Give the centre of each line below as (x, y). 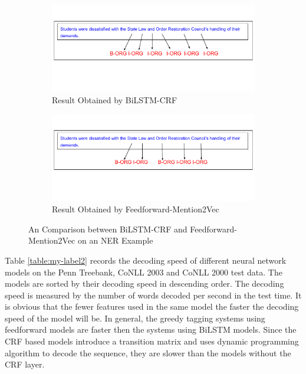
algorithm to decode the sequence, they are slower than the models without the (148, 352)
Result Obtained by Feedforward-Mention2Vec (136, 209)
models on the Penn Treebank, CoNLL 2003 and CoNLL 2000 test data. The (144, 272)
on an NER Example (115, 240)
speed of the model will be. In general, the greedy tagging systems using (135, 318)
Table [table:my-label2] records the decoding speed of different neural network (146, 260)
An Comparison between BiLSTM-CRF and (108, 229)
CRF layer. (25, 364)
